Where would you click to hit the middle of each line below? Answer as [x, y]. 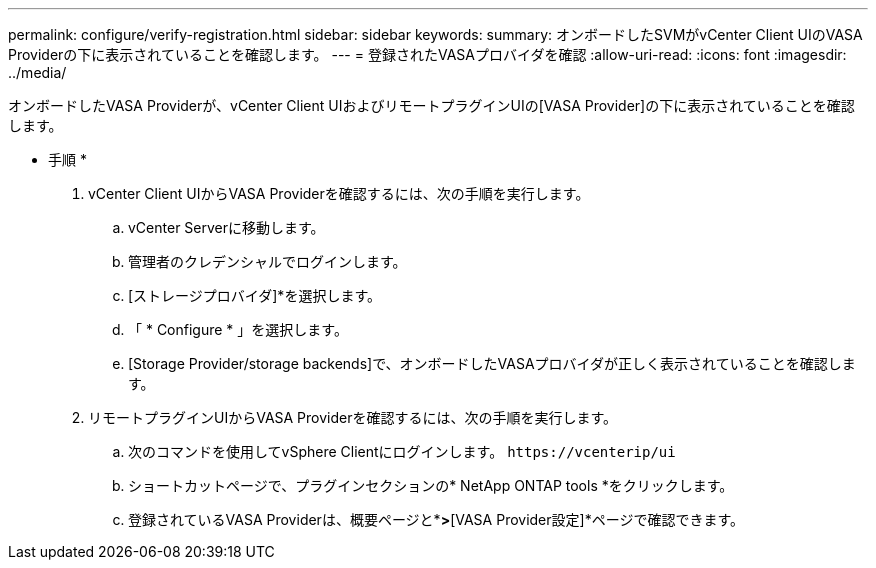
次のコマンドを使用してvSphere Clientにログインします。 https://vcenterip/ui [402, 451]
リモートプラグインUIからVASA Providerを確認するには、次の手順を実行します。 [353, 417]
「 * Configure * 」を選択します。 [238, 329]
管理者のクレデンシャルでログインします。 [267, 261]
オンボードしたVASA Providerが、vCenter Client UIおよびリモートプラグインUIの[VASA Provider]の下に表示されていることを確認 [431, 105]
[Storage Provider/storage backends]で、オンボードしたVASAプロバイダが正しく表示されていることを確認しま [492, 363]
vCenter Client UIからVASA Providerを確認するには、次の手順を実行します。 [339, 193]
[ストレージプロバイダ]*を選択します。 [254, 295]
